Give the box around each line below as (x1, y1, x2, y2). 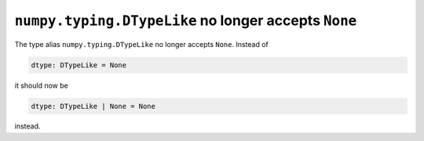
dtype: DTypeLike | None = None (31, 102, 156, 110)
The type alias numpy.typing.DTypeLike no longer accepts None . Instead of (14, 39, 269, 49)
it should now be (14, 81, 68, 90)
